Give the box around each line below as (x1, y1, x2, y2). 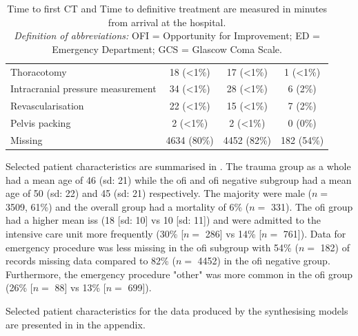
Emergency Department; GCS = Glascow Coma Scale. (52, 41, 282, 56)
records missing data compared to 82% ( (6, 253, 176, 268)
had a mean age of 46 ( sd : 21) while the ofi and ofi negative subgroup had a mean (6, 172, 352, 187)
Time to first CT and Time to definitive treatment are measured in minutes (7, 1, 328, 15)
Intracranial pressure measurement (10, 81, 157, 96)
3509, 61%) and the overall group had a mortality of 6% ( (6, 199, 250, 213)
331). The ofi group (270, 199, 353, 213)
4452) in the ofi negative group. (197, 253, 330, 268)
